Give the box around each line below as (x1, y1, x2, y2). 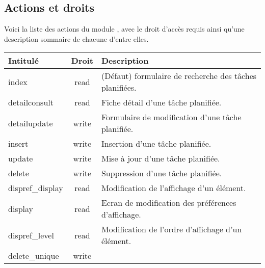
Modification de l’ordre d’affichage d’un (101, 223, 242, 235)
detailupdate (8, 117, 53, 129)
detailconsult (8, 96, 54, 109)
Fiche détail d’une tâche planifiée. (101, 96, 222, 109)
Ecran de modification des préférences (101, 197, 236, 209)
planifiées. (101, 82, 137, 94)
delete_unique (8, 250, 59, 262)
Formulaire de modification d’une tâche (101, 111, 242, 123)
